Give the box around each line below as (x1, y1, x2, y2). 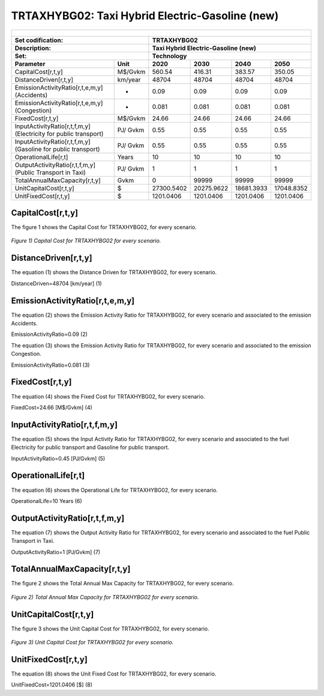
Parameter (14, 60, 46, 68)
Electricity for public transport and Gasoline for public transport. (11, 444, 170, 451)
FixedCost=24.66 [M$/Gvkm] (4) (11, 403, 92, 411)
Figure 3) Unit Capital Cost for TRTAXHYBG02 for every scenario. (11, 639, 174, 646)
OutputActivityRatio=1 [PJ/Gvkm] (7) (11, 548, 101, 555)
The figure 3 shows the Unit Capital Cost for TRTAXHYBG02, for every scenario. (11, 625, 209, 632)
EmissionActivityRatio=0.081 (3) (11, 361, 90, 368)
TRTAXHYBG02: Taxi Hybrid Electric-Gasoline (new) (11, 9, 279, 22)
